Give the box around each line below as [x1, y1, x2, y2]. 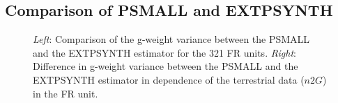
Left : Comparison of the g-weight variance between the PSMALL [33, 32, 310, 46]
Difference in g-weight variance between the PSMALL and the [33, 59, 298, 73]
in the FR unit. [33, 86, 98, 100]
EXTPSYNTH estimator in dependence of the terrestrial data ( [33, 72, 305, 86]
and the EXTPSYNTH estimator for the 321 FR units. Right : [33, 45, 296, 59]
